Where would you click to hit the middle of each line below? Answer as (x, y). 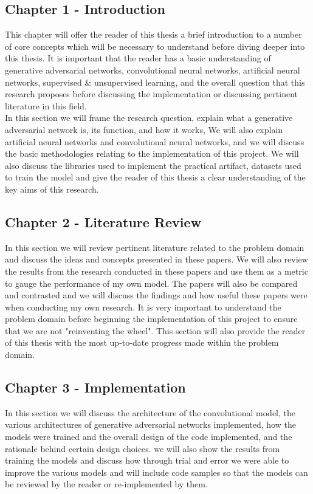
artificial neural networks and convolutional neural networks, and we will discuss (155, 141)
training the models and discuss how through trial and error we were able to (147, 460)
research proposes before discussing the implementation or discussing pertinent (151, 94)
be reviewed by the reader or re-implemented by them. (106, 484)
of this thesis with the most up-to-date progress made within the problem (142, 342)
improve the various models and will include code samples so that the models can (156, 472)
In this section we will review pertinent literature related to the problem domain (155, 247)
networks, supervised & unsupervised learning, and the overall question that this (155, 82)
